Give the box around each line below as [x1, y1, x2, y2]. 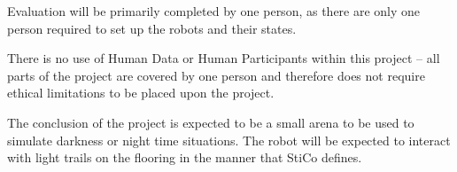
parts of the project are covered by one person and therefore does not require [7, 66, 425, 84]
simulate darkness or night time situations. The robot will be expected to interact [7, 130, 451, 149]
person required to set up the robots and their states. [7, 19, 297, 37]
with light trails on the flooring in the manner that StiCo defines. [7, 148, 362, 167]
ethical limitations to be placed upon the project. [7, 83, 275, 102]
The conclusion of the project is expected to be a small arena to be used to [7, 113, 414, 131]
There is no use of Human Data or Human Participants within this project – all [7, 49, 440, 67]
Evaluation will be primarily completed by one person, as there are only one [7, 2, 421, 20]
